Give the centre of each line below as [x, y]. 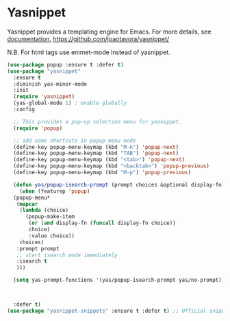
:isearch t [32, 261]
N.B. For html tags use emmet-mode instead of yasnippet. [89, 52]
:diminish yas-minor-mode [50, 84]
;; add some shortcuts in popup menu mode [75, 141]
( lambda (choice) [44, 211]
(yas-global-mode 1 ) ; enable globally [70, 103]
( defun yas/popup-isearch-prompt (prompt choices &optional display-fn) [119, 185]
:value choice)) [52, 236]
